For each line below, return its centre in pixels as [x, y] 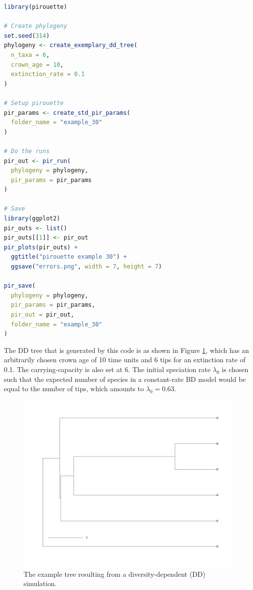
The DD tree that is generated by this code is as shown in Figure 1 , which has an [126, 350]
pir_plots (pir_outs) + [41, 247]
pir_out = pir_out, [43, 315]
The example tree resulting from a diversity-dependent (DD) [114, 574]
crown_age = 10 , [37, 65]
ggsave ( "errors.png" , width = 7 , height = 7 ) [87, 267]
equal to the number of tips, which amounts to [74, 389]
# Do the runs [27, 151]
